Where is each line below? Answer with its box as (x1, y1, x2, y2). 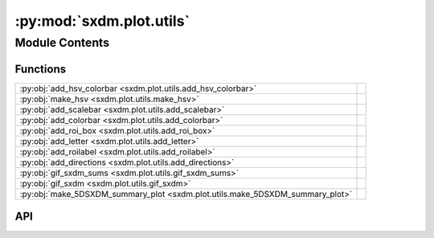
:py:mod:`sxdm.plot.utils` (14, 12, 190, 30)
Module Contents (14, 35, 110, 50)
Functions (14, 62, 67, 76)
